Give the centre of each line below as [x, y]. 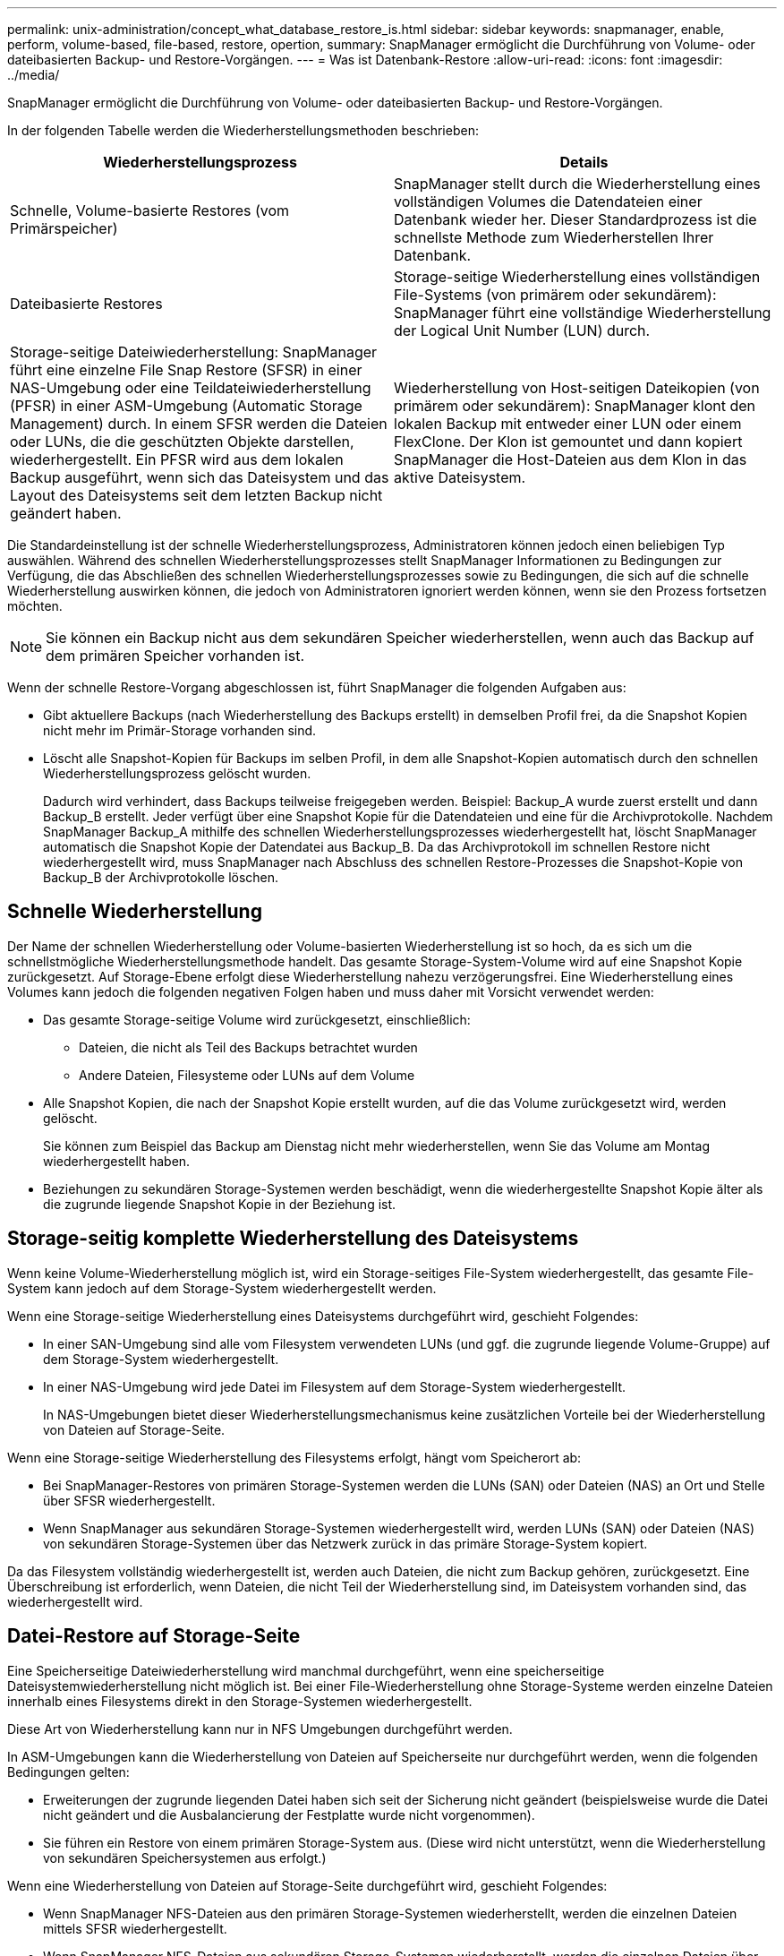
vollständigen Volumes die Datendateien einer [548, 202]
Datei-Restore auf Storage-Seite [154, 1636]
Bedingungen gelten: [68, 1772]
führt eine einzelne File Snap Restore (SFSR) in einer [186, 370]
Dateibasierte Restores [86, 304]
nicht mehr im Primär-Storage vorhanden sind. [180, 730]
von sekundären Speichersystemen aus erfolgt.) [185, 1857]
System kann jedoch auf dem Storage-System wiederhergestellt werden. [222, 1288]
